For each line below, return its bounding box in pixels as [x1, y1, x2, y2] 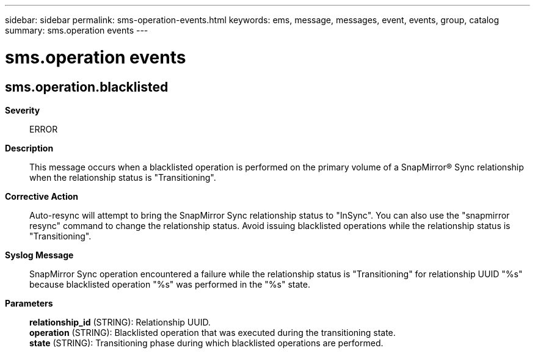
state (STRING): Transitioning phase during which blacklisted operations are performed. [29, 337, 384, 348]
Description [5, 142, 54, 153]
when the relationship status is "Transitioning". [29, 172, 216, 183]
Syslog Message [5, 249, 74, 260]
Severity [5, 104, 40, 115]
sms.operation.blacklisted [5, 79, 169, 95]
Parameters [5, 297, 53, 308]
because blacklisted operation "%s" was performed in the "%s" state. [29, 278, 310, 289]
